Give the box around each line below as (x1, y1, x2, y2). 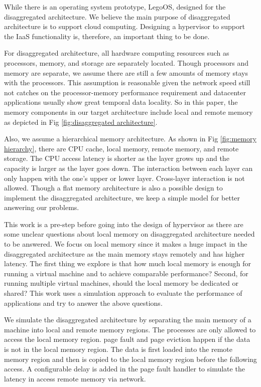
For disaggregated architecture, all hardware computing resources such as (4, 48, 229, 58)
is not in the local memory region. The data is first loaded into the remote (4, 344, 232, 354)
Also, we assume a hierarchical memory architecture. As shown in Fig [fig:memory (4, 133, 256, 144)
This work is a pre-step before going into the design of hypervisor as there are (4, 219, 243, 229)
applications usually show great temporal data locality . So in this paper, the (4, 97, 238, 107)
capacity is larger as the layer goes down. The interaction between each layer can (4, 162, 253, 173)
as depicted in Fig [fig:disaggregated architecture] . (4, 116, 158, 127)
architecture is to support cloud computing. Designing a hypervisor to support (4, 21, 245, 32)
